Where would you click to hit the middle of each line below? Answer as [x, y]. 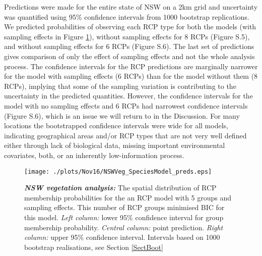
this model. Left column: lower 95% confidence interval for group [124, 217]
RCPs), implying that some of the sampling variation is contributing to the [120, 86]
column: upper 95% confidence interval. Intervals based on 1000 [122, 237]
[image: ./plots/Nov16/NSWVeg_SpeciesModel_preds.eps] [118, 171]
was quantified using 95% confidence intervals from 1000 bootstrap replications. [127, 16]
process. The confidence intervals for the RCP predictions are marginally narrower [131, 66]
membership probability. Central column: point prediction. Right [124, 227]
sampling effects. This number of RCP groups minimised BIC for [124, 207]
